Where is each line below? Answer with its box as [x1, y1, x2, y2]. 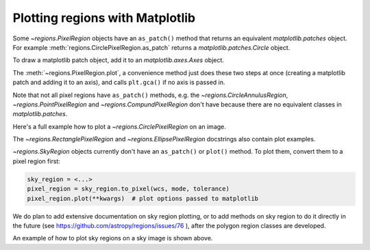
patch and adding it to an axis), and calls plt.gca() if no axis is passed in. [12, 79, 225, 87]
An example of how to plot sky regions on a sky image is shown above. [12, 234, 213, 242]
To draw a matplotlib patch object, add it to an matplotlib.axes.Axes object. [12, 56, 224, 64]
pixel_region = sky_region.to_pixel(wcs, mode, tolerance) [27, 185, 230, 193]
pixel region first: [12, 157, 61, 165]
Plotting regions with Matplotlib [12, 10, 195, 25]
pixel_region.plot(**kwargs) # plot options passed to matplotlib [27, 195, 259, 202]
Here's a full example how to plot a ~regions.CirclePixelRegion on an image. [12, 122, 226, 130]
